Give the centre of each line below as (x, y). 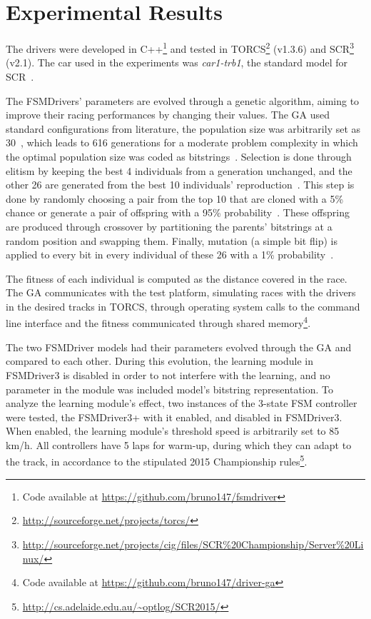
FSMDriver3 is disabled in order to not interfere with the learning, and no (168, 374)
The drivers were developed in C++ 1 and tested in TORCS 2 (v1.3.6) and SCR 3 (180, 47)
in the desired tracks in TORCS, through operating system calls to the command (183, 306)
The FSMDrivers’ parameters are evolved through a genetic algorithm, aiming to (183, 100)
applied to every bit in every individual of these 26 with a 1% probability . (170, 255)
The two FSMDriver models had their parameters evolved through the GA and (179, 347)
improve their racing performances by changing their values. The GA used (168, 115)
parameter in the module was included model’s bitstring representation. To (170, 389)
